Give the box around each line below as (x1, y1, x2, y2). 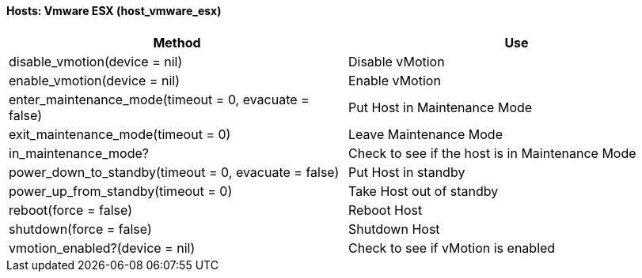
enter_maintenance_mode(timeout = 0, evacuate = (9, 91, 310, 107)
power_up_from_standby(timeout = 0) (9, 182, 233, 199)
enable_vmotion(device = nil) (9, 72, 180, 88)
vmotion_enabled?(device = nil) (9, 239, 196, 256)
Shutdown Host (348, 220, 440, 237)
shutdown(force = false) (9, 220, 152, 237)
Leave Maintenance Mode (348, 126, 503, 142)
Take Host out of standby (348, 182, 499, 199)
